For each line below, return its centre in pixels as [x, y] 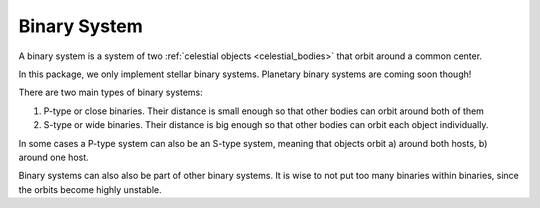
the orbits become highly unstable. [90, 189]
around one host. [53, 157]
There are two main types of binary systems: [111, 92]
